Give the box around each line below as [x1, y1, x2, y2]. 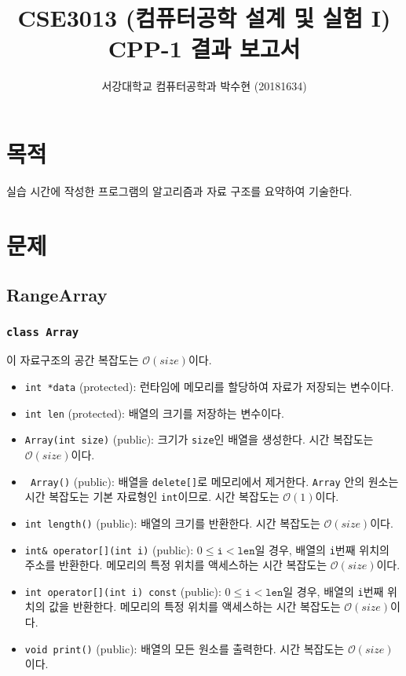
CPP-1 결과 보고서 [108, 32, 301, 64]
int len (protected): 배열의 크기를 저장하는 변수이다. [24, 404, 284, 421]
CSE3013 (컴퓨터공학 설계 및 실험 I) [17, 2, 391, 34]
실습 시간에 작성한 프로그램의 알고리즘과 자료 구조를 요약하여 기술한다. [6, 182, 353, 199]
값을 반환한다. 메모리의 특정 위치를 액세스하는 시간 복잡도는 [49, 598, 341, 615]
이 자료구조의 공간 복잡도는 [6, 352, 139, 368]
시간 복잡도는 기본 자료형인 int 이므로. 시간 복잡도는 [24, 488, 280, 505]
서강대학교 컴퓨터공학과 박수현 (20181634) [101, 78, 307, 94]
